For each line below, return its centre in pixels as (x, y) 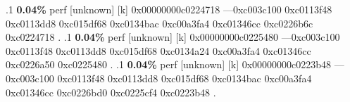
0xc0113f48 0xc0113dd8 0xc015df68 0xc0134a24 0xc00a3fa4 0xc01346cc (158, 50)
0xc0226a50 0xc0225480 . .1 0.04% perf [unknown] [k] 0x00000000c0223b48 (169, 64)
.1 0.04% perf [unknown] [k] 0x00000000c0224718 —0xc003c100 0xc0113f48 (169, 9)
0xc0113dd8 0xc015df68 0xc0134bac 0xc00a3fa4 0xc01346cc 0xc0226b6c (160, 23)
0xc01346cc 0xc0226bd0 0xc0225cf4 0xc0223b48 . (111, 92)
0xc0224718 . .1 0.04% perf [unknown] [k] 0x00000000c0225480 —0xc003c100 (173, 37)
